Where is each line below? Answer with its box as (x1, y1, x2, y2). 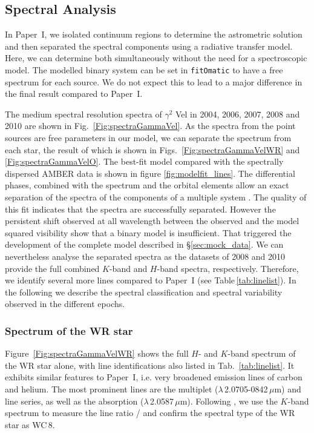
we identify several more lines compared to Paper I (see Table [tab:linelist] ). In (5, 274, 296, 286)
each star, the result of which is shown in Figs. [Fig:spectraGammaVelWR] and (5, 143, 300, 156)
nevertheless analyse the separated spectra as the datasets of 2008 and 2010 (5, 250, 286, 262)
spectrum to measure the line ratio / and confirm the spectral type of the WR (5, 406, 295, 419)
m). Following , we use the (180, 394, 278, 407)
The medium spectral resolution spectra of (5, 107, 162, 120)
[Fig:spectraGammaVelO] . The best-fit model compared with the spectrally (5, 155, 284, 168)
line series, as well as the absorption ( (5, 394, 144, 407)
